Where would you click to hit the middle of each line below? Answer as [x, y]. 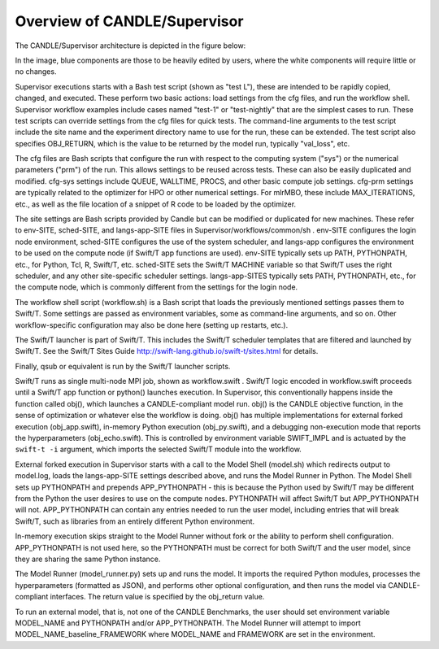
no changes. [36, 72]
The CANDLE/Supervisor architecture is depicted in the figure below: [130, 46]
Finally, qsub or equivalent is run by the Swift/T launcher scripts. [123, 366]
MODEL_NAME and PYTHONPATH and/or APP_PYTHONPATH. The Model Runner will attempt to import [188, 623]
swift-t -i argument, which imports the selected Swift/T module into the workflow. [159, 449]
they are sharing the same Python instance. [88, 559]
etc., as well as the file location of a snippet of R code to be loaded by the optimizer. [156, 204]
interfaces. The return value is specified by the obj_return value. [157, 597]
